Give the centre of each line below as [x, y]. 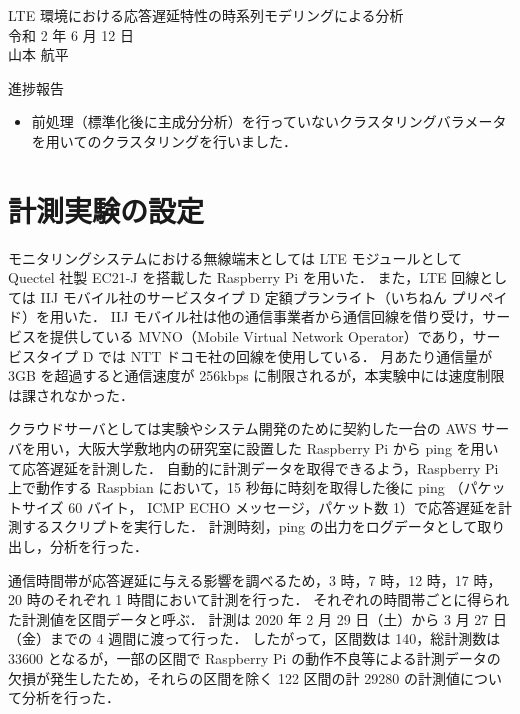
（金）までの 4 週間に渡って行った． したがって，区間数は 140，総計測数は [254, 638]
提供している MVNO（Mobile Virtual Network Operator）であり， [261, 336]
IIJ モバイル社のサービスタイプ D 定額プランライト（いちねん [243, 296]
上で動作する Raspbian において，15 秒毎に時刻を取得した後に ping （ [236, 487]
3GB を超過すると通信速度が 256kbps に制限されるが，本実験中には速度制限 [256, 375]
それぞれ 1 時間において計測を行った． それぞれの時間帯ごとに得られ [282, 599]
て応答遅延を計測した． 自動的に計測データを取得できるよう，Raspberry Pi [253, 467]
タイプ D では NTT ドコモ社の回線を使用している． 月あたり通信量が [264, 355]
